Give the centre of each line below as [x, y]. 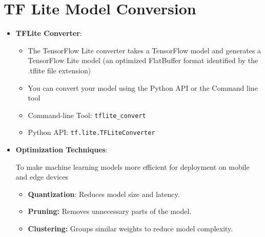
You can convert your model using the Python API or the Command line [143, 87]
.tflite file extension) [59, 70]
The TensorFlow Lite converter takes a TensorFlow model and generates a [145, 50]
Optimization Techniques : [62, 149]
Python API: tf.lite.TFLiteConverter [91, 132]
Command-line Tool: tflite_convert [87, 115]
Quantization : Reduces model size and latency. [104, 194]
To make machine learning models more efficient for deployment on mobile [132, 166]
